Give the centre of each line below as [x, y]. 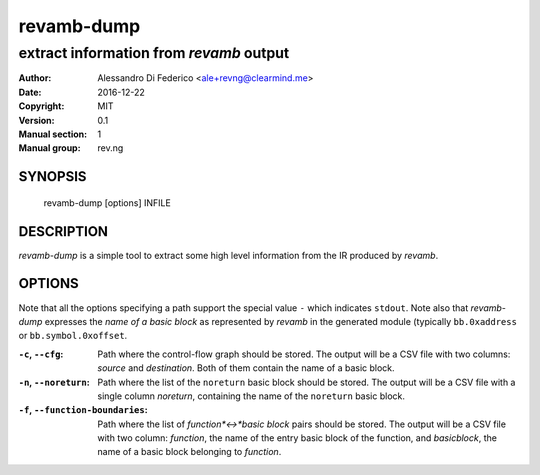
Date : [30, 92]
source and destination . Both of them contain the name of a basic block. [246, 368]
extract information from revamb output [154, 53]
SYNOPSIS [52, 176]
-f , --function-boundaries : [83, 410]
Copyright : [41, 106]
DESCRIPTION [63, 231]
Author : [35, 78]
